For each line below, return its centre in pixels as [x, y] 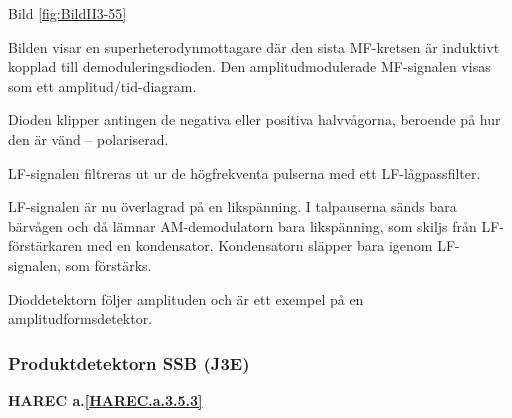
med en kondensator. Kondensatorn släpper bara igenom [259, 245]
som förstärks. [108, 264]
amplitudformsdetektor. [80, 318]
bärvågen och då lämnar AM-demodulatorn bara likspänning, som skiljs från [242, 225]
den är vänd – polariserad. [88, 138]
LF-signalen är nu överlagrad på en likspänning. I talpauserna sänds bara [232, 206]
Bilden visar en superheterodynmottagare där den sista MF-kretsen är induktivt [254, 46]
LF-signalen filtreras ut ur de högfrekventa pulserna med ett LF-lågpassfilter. [244, 172]
